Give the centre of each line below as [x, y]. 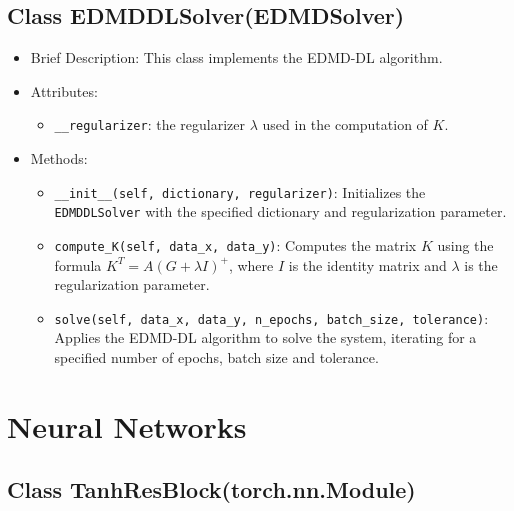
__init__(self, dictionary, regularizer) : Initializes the [240, 191]
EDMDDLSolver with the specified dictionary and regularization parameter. [280, 211]
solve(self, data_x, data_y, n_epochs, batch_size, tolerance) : [271, 317]
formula [78, 264]
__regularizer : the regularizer [150, 124]
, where [251, 264]
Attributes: [64, 90]
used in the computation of [345, 124]
